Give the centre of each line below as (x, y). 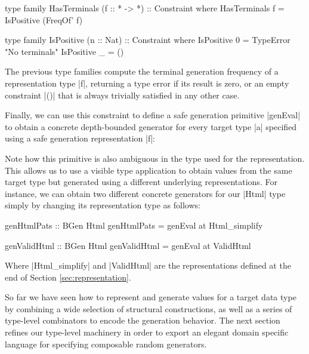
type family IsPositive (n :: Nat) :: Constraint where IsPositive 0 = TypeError (148, 40)
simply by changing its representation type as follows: (103, 205)
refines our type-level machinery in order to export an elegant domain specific (147, 332)
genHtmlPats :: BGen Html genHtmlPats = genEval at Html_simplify (134, 225)
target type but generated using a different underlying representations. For (141, 182)
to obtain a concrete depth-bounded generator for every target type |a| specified (151, 126)
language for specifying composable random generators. (106, 344)
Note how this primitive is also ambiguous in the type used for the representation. (155, 158)
